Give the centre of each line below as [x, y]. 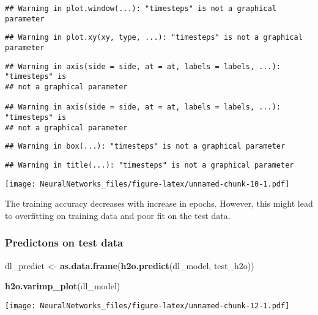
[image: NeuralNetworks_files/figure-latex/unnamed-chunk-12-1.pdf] [147, 306]
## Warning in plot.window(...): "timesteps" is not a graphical [141, 9]
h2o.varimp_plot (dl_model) [63, 286]
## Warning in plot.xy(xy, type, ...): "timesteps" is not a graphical [154, 38]
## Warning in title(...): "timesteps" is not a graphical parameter [150, 165]
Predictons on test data [64, 243]
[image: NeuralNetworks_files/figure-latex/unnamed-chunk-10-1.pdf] [147, 184]
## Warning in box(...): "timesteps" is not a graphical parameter [145, 146]
